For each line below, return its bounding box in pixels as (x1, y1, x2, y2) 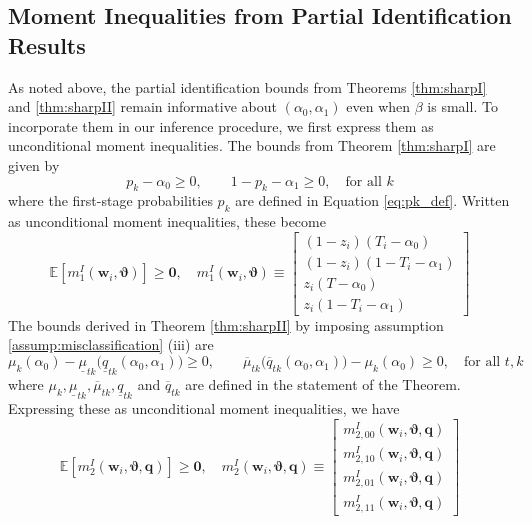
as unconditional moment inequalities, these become (8, 211, 326, 232)
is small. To (427, 96, 498, 117)
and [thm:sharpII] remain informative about (8, 96, 277, 117)
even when (346, 96, 411, 117)
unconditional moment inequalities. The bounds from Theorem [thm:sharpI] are (8, 135, 496, 156)
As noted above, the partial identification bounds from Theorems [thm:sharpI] (8, 76, 487, 97)
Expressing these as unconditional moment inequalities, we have (8, 398, 400, 419)
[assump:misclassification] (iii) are (8, 334, 214, 355)
